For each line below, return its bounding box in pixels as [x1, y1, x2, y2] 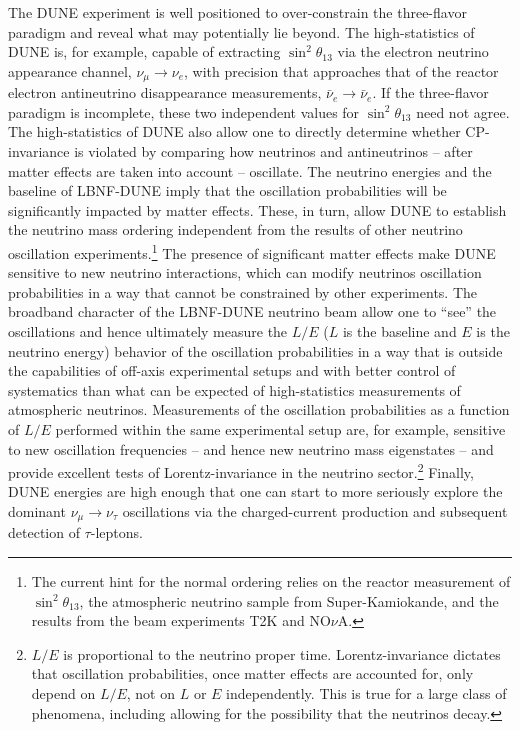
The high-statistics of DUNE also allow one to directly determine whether [8, 121, 461, 142]
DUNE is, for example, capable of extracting [8, 41, 281, 62]
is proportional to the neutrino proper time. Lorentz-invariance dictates [63, 643, 501, 664]
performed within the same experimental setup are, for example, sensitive [55, 418, 506, 439]
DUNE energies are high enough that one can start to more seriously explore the [8, 481, 503, 502]
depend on [31, 683, 96, 704]
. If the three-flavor [372, 82, 489, 103]
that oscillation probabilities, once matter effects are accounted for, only [31, 663, 474, 684]
